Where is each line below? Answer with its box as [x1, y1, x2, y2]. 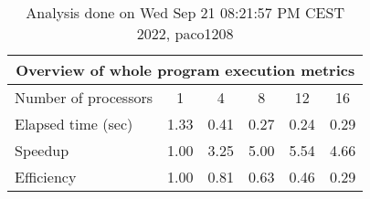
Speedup [15, 140, 69, 161]
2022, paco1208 [136, 23, 234, 44]
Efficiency [15, 166, 77, 187]
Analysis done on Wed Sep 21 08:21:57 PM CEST [26, 2, 344, 23]
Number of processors [15, 87, 153, 108]
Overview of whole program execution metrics [16, 59, 355, 80]
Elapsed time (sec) [15, 113, 133, 134]
